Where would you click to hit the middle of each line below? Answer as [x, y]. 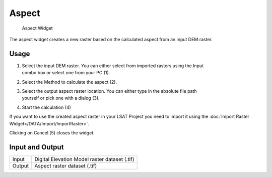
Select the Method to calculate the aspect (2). [70, 82]
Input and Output [37, 147]
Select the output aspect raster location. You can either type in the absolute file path [109, 91]
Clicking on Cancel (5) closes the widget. [52, 132]
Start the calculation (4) [47, 107]
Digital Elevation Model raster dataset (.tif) [84, 159]
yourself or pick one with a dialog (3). [61, 98]
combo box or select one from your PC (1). [66, 73]
